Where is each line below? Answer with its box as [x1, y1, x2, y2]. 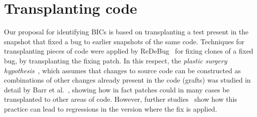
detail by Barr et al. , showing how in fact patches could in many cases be [4, 84, 230, 94]
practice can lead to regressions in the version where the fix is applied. [4, 103, 217, 114]
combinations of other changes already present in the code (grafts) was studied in [4, 75, 251, 85]
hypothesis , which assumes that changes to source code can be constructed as [4, 65, 241, 75]
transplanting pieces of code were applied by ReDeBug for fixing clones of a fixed [4, 46, 254, 56]
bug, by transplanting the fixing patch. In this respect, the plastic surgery [4, 55, 227, 65]
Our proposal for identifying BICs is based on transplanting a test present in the [4, 27, 249, 37]
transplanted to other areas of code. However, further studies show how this [4, 94, 237, 104]
